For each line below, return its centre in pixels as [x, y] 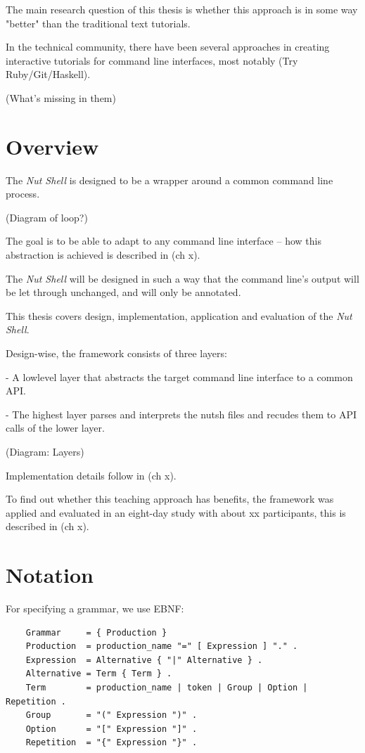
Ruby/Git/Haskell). [48, 74]
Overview [52, 146]
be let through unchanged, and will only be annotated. [123, 292]
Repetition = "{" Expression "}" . [111, 743]
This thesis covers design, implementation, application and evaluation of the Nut [179, 315]
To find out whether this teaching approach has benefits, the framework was [170, 499]
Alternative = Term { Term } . [99, 674]
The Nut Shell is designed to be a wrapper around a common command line [169, 180]
